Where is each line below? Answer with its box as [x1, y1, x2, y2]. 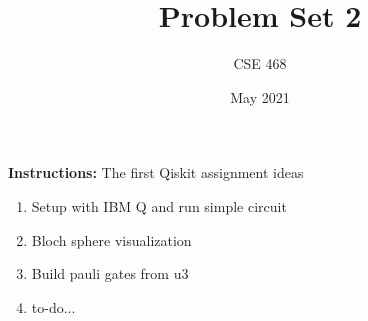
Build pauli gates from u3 [31, 263, 189, 284]
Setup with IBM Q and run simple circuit [31, 195, 287, 216]
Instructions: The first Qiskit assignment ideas [8, 162, 304, 183]
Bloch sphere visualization [31, 229, 192, 250]
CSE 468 [233, 53, 287, 74]
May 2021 [230, 86, 290, 107]
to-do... [31, 296, 76, 317]
